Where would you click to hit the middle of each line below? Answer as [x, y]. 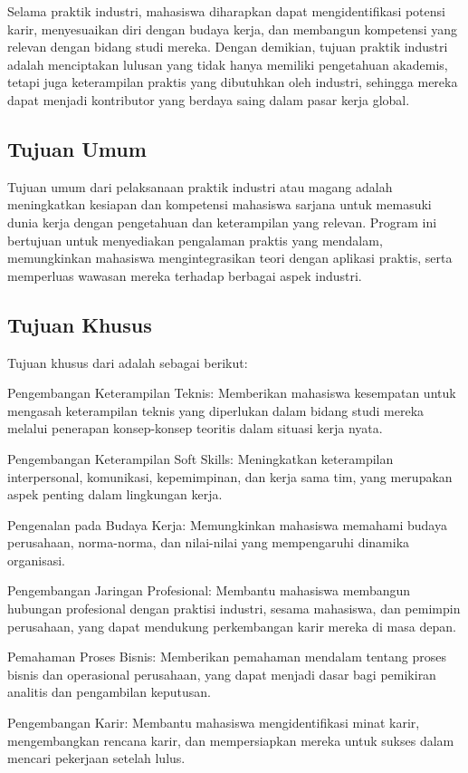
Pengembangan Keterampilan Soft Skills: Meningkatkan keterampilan [201, 458]
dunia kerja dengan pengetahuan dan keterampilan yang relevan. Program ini [222, 222]
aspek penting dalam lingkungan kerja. [115, 494]
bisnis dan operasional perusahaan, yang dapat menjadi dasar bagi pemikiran [222, 674]
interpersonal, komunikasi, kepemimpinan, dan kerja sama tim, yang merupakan [230, 476]
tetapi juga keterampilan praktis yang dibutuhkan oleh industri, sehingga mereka [233, 82]
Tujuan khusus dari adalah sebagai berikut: [128, 362]
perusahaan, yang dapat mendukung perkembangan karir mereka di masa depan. [232, 626]
